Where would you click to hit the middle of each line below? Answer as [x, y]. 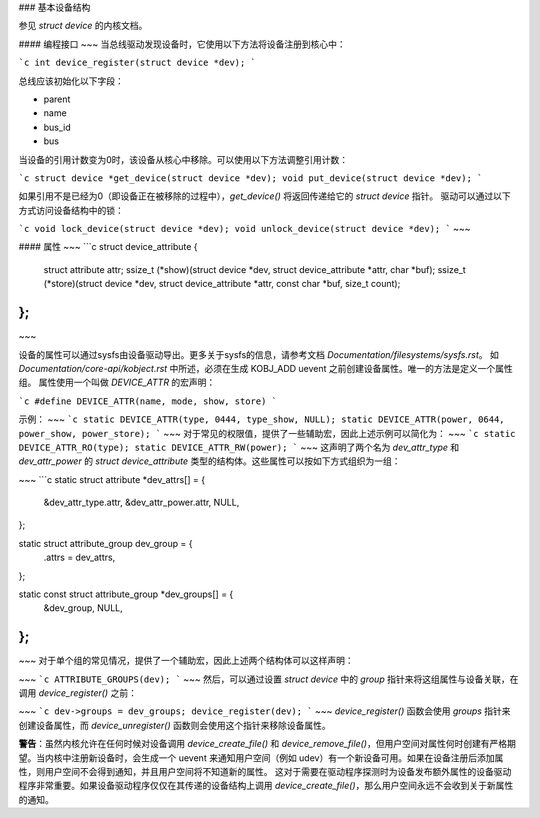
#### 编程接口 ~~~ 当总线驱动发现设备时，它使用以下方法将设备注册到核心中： [182, 44]
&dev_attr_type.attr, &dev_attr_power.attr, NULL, [141, 502]
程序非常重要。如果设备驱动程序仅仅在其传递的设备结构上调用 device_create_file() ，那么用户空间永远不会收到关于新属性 [266, 786]
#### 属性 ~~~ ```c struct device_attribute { [108, 247]
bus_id [57, 127]
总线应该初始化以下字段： [71, 81]
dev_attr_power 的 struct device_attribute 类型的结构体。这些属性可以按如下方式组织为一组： [209, 461]
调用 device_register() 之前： [77, 693]
